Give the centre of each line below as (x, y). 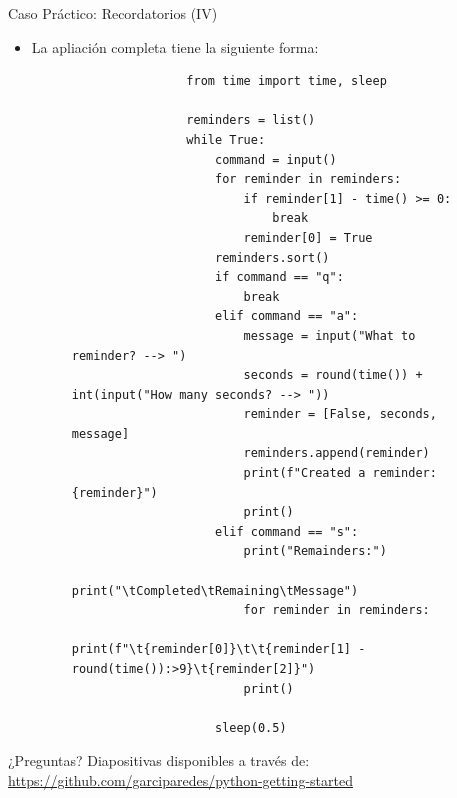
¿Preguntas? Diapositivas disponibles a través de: (159, 760)
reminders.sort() (272, 257)
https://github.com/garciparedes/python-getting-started (180, 779)
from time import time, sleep (286, 81)
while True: (226, 139)
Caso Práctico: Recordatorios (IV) (113, 13)
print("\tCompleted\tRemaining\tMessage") (215, 590)
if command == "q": (279, 277)
